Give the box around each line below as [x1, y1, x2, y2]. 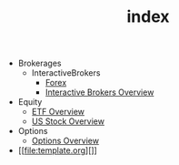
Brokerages [17, 57, 62, 69]
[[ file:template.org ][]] [17, 145, 97, 156]
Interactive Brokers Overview [45, 87, 154, 98]
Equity [17, 97, 43, 108]
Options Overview [31, 135, 100, 147]
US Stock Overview [31, 116, 104, 127]
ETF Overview [31, 107, 85, 118]
